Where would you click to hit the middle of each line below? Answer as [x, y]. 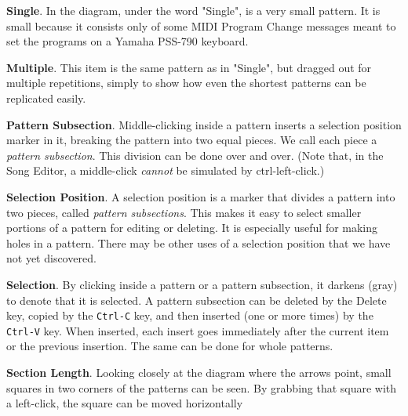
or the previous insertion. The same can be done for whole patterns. [170, 346]
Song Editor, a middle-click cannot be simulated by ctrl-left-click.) [166, 170]
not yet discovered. [51, 258]
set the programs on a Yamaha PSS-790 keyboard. [127, 41]
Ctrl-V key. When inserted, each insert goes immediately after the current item [198, 330]
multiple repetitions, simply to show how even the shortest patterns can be [186, 83]
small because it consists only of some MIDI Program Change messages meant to [201, 25]
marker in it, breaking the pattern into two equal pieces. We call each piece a [192, 140]
